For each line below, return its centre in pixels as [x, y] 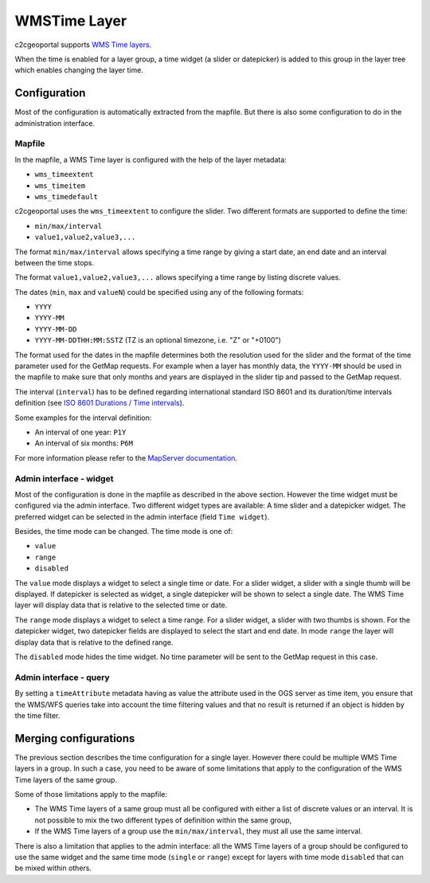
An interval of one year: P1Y [80, 432]
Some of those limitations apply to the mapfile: [91, 794]
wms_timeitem [60, 186]
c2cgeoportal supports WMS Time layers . [83, 45]
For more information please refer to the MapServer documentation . [126, 457]
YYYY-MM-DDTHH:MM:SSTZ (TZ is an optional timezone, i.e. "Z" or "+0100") [158, 340]
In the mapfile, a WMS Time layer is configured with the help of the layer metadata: [150, 159]
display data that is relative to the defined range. [94, 642]
